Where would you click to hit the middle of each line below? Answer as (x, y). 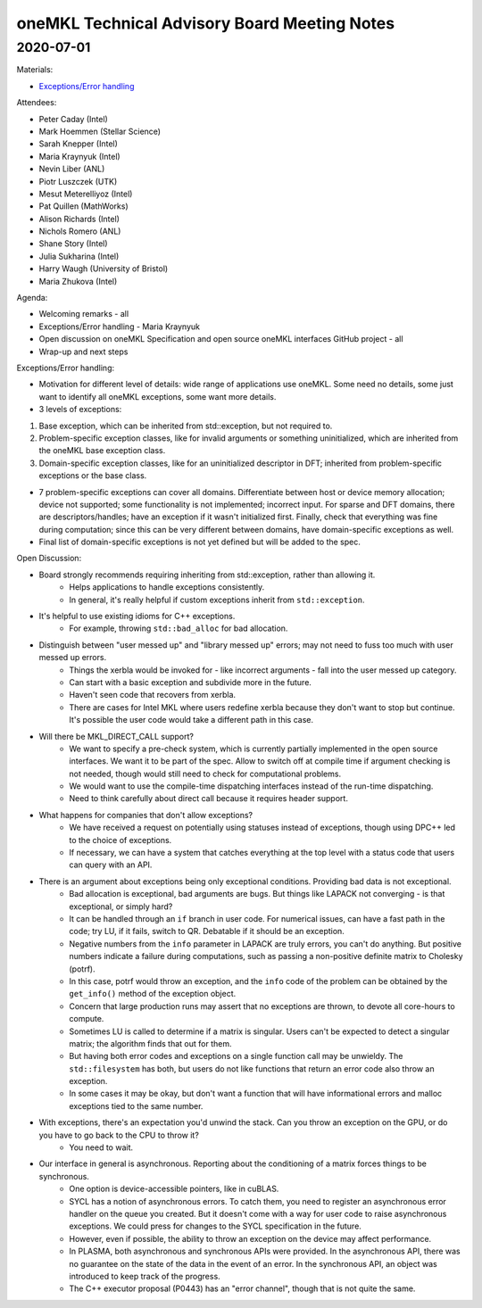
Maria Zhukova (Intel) (78, 281)
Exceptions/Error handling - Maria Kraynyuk (120, 327)
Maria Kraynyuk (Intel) (79, 156)
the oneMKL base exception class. (102, 451)
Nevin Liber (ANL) (72, 169)
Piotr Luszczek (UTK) (78, 181)
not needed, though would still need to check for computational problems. (205, 774)
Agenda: (32, 298)
